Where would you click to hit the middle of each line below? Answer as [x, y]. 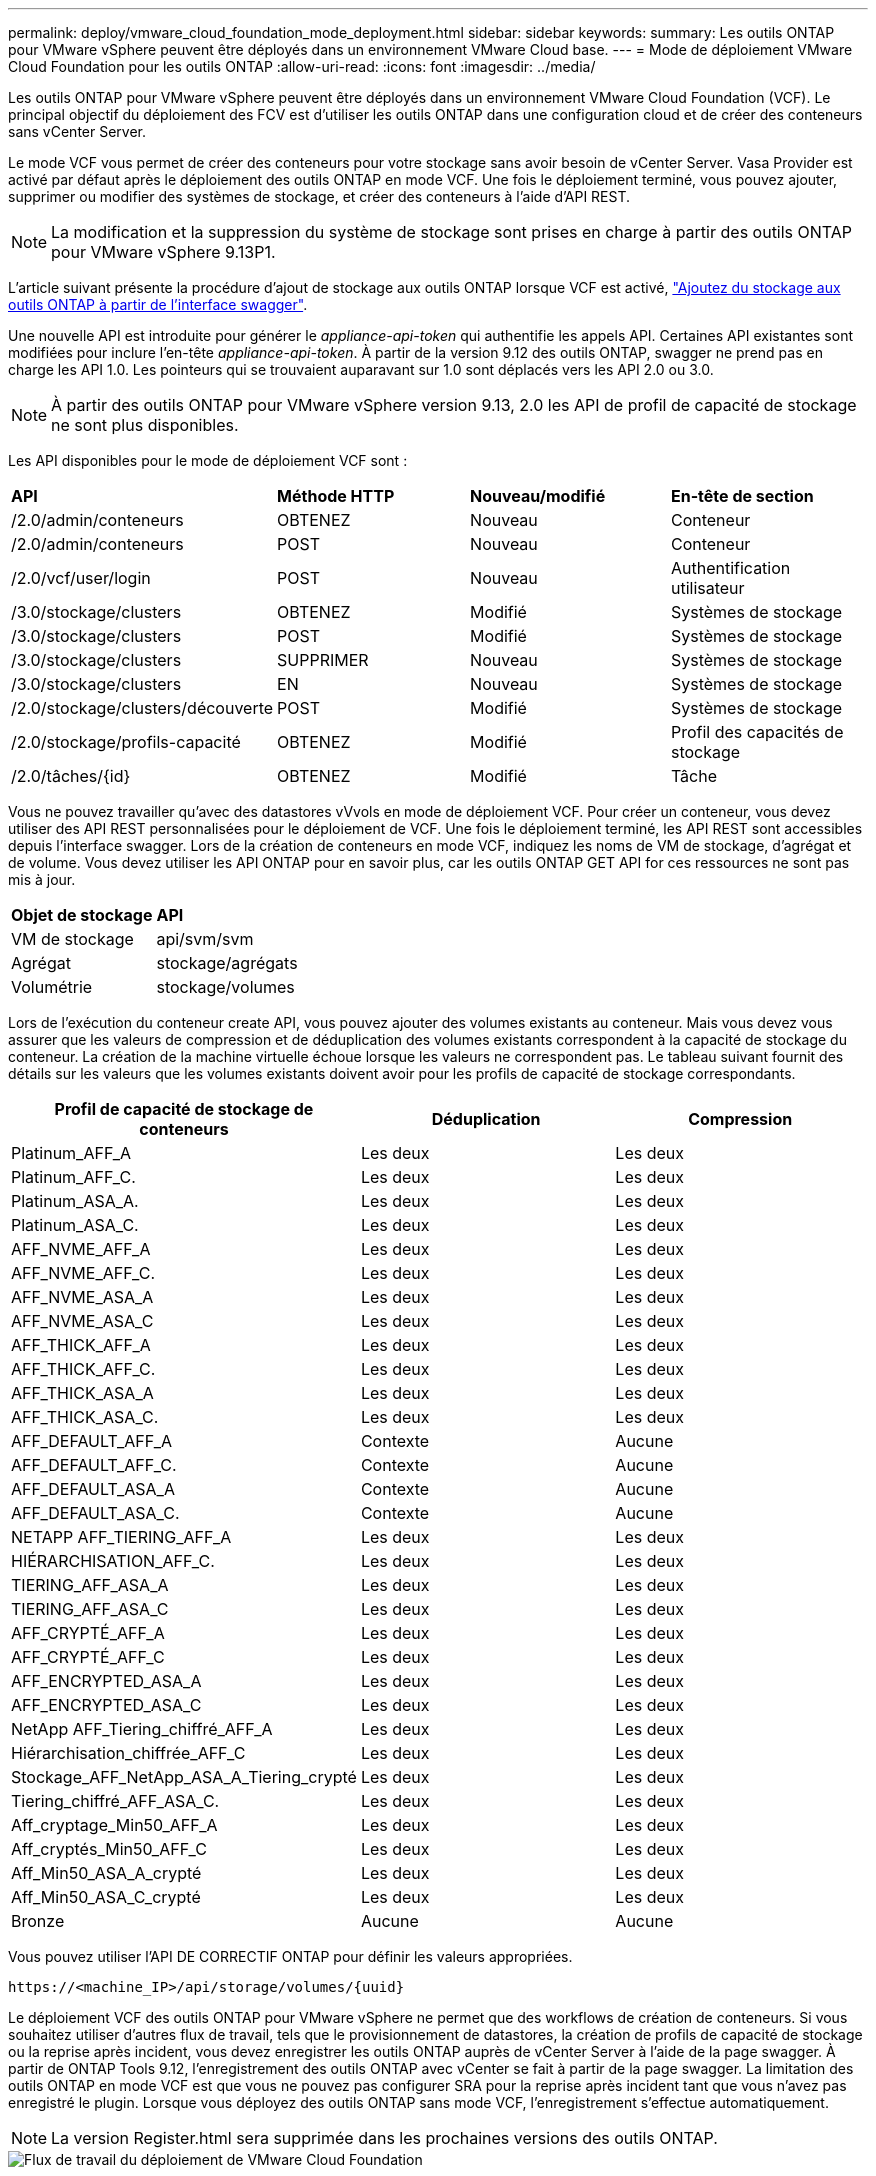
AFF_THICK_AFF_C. [83, 1369]
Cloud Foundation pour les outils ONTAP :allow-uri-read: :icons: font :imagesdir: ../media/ [302, 66]
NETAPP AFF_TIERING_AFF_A [121, 1537]
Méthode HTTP [336, 496]
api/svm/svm [205, 939]
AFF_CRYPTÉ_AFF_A [88, 1633]
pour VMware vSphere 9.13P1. [163, 252]
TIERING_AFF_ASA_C [90, 1609]
